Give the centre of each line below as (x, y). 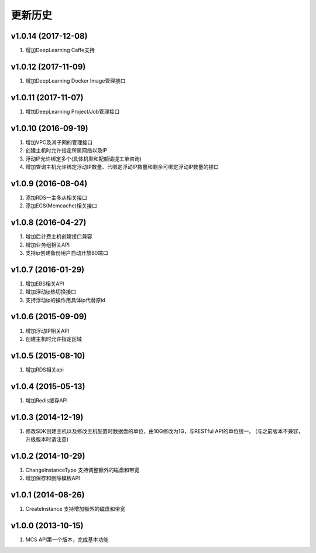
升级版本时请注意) (47, 439)
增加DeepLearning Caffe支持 (60, 50)
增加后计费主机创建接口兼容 (59, 237)
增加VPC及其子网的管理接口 (59, 142)
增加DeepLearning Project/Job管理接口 (73, 111)
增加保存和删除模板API (53, 478)
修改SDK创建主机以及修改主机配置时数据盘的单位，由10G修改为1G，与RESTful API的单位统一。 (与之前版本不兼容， (164, 431)
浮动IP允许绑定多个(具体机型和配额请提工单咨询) (83, 159)
